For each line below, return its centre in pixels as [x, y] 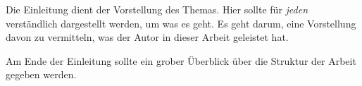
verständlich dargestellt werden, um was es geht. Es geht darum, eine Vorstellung [181, 23]
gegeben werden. [41, 74]
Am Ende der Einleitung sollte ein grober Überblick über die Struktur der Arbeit [181, 60]
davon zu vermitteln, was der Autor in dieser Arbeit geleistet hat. [147, 37]
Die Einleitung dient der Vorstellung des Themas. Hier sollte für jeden [157, 9]
